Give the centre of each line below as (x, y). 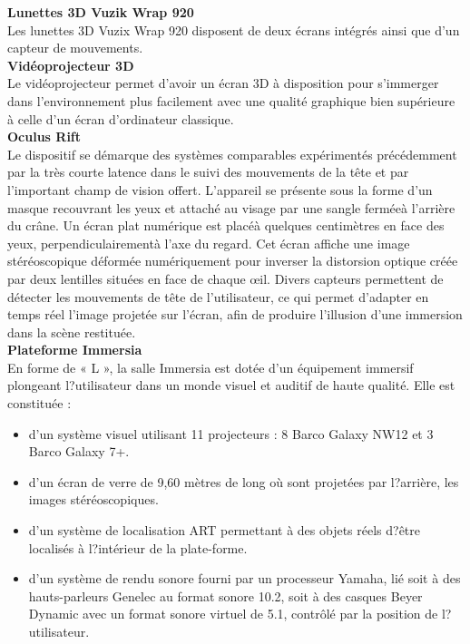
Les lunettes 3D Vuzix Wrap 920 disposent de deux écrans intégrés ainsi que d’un (234, 29)
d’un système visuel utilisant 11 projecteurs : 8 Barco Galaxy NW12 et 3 (231, 433)
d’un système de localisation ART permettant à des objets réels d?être (225, 530)
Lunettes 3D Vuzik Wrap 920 (101, 12)
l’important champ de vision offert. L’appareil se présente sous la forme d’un (220, 189)
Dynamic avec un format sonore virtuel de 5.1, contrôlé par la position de (233, 614)
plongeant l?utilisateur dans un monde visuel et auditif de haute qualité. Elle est (231, 385)
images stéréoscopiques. (93, 499)
